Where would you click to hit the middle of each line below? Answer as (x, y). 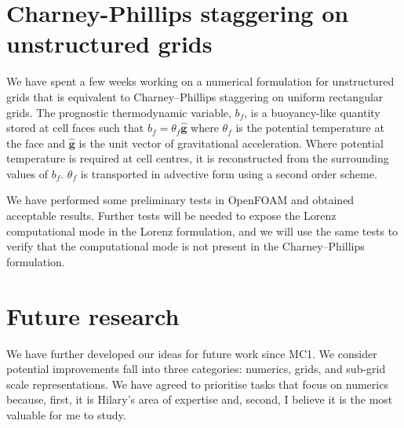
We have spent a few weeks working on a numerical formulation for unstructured (200, 81)
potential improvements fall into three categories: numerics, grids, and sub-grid (196, 369)
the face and (36, 143)
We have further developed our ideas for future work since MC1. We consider (192, 353)
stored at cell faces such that (75, 128)
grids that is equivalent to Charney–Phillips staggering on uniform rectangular (195, 96)
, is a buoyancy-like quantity (312, 112)
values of (27, 173)
